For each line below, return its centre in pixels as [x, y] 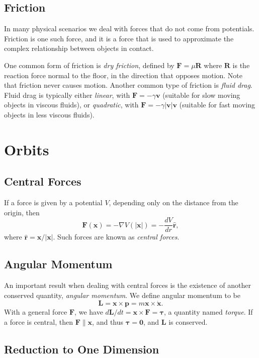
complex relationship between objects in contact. [79, 48]
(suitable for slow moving [201, 95]
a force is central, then [39, 321]
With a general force [36, 312]
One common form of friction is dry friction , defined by [89, 65]
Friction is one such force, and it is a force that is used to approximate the [119, 38]
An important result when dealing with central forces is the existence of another [127, 285]
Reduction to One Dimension [82, 349]
